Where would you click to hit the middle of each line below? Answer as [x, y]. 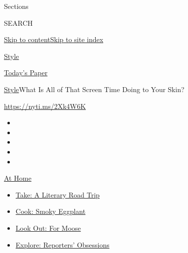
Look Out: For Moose [48, 228]
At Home [18, 178]
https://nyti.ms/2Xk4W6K [45, 106]
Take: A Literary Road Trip [57, 194]
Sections [16, 6]
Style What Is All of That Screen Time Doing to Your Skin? [94, 89]
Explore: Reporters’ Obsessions [62, 244]
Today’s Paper [26, 73]
